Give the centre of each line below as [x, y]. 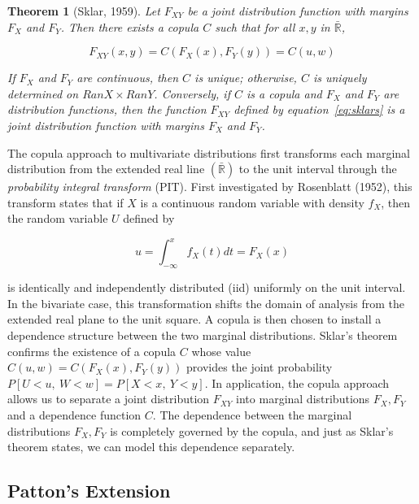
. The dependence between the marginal [252, 414]
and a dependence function [74, 414]
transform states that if [65, 202]
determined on [43, 93]
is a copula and [284, 93]
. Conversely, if [192, 93]
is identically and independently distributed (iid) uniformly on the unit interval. [207, 287]
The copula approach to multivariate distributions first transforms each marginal [209, 152]
